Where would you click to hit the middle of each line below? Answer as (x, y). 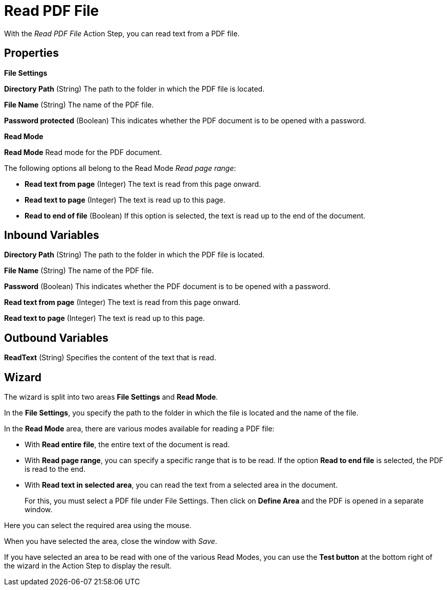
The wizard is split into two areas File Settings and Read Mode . (111, 397)
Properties (31, 53)
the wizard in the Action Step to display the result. (88, 566)
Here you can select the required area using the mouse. (98, 526)
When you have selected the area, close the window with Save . (111, 541)
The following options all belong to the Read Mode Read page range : (120, 168)
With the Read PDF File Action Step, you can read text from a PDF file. (122, 33)
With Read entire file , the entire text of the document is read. (127, 445)
